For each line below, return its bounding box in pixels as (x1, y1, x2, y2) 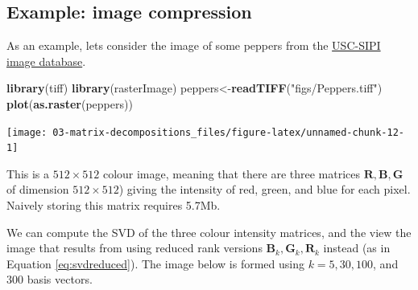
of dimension (6, 181, 69, 198)
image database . (6, 52, 86, 69)
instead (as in (323, 239, 391, 256)
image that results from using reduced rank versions (6, 239, 263, 256)
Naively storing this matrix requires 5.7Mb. (6, 197, 221, 214)
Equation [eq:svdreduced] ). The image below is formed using (6, 255, 304, 272)
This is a (6, 165, 50, 182)
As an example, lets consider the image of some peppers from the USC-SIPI (6, 37, 381, 54)
